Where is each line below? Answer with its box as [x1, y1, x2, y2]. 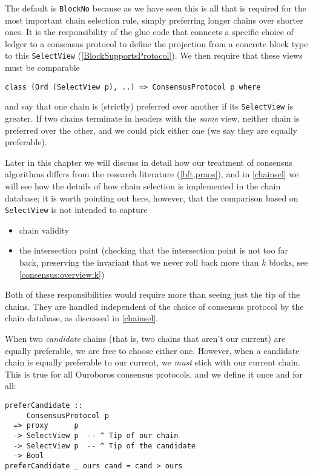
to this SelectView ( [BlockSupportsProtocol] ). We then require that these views [5, 49, 303, 62]
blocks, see [269, 256, 308, 268]
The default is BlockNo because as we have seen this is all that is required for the [5, 2, 306, 14]
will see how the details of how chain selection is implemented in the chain [5, 179, 281, 192]
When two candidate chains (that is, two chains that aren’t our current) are [5, 332, 286, 344]
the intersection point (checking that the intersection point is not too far [19, 244, 288, 257]
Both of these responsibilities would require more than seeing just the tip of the [5, 288, 300, 301]
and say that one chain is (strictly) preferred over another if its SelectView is [5, 100, 294, 113]
